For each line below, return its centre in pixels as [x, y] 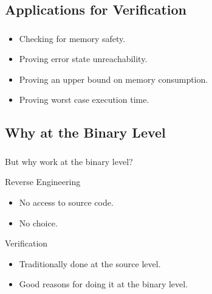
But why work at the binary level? [69, 161]
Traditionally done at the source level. [90, 263]
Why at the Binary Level [85, 132]
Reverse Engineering [43, 182]
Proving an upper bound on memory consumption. [114, 79]
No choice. [38, 222]
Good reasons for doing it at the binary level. [104, 284]
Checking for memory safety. [72, 38]
